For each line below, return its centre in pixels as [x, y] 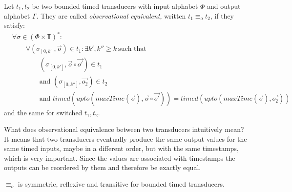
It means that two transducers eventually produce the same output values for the [125, 139]
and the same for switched [43, 113]
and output [224, 6]
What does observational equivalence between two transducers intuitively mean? [124, 129]
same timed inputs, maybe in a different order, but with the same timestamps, [121, 148]
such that [132, 49]
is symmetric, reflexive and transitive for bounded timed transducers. [121, 184]
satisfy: [14, 25]
